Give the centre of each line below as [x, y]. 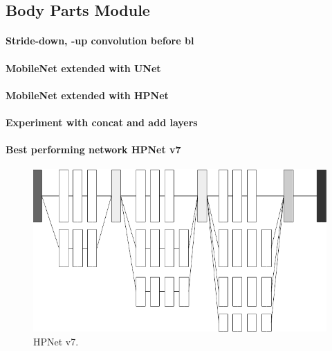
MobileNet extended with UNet [83, 68]
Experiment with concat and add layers [102, 122]
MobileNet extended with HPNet [87, 95]
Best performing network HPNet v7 [93, 149]
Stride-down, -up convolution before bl [100, 41]
